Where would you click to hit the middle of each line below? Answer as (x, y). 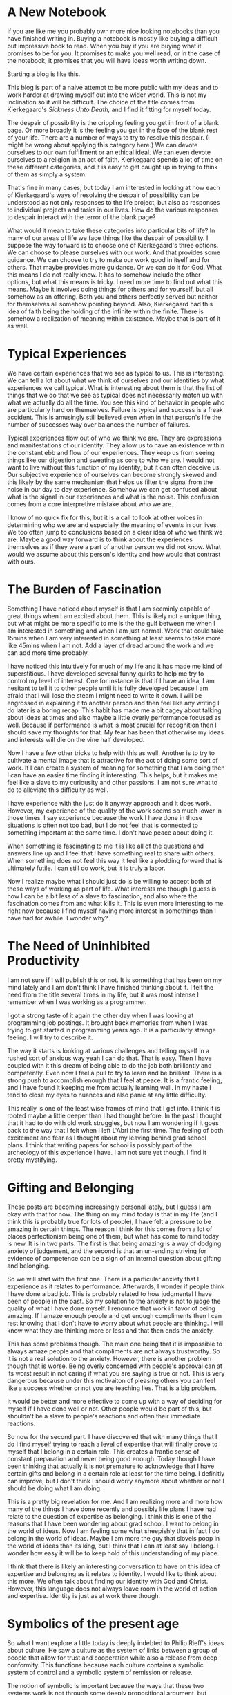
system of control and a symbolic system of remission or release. (100, 1672)
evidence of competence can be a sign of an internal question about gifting (114, 1258)
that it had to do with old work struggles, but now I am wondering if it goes (113, 1123)
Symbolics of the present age (93, 1623)
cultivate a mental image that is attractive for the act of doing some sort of (113, 760)
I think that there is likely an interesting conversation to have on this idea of (114, 1566)
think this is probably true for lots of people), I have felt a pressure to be (109, 1221)
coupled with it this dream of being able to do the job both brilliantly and (109, 1065)
